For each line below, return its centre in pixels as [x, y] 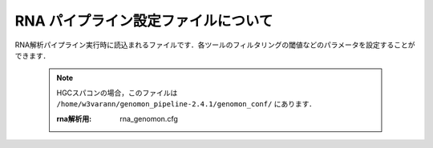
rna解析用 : [74, 118]
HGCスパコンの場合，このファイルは [117, 93]
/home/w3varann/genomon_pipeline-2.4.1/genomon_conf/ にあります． [186, 104]
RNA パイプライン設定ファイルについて [144, 21]
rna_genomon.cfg [149, 118]
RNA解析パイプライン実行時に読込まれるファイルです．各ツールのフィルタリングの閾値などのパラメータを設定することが [215, 45]
